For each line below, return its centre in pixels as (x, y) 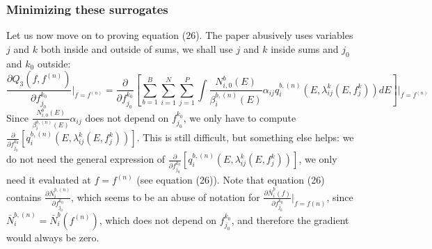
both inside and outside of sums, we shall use (137, 48)
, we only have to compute (240, 117)
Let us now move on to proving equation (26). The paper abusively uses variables (180, 35)
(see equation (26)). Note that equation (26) (231, 180)
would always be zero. (53, 237)
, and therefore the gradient (290, 219)
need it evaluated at (49, 180)
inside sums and (305, 48)
